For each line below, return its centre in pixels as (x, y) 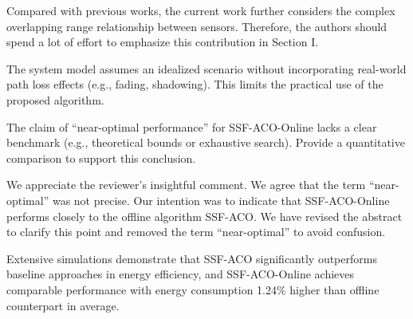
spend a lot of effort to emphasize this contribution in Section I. (163, 42)
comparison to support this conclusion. (101, 158)
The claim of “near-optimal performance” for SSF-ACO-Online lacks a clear (192, 126)
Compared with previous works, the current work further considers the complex (201, 10)
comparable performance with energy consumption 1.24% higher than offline (193, 289)
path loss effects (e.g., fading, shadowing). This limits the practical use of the (195, 84)
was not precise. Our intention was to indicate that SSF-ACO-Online (221, 200)
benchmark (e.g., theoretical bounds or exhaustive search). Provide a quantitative (206, 142)
